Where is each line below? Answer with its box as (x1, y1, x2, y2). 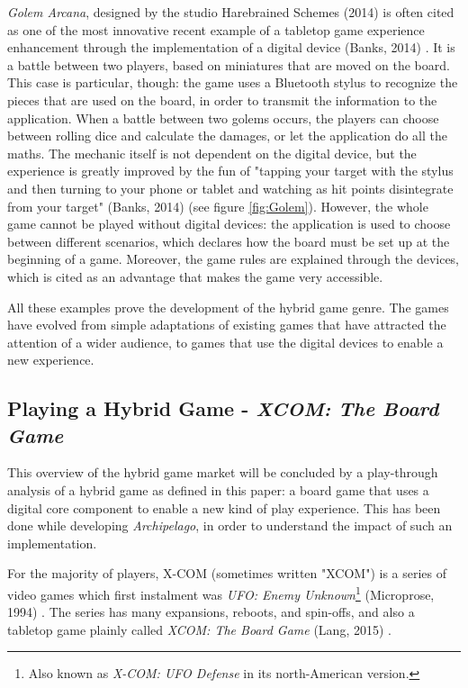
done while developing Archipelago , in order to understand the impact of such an (7, 516, 453, 535)
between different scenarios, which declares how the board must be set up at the (7, 231, 450, 250)
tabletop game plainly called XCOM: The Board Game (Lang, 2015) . (7, 620, 391, 638)
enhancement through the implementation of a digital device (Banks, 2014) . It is (7, 38, 455, 57)
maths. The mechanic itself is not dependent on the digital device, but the (7, 143, 417, 162)
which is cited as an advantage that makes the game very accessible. (7, 267, 383, 285)
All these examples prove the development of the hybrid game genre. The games (7, 297, 449, 316)
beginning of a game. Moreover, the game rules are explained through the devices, (7, 249, 460, 268)
